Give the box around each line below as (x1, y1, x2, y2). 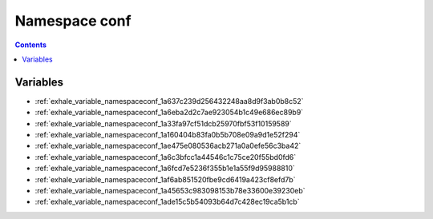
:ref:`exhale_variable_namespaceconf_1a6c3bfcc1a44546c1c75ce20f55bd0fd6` (34, 152, 297, 161)
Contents (14, 40, 47, 50)
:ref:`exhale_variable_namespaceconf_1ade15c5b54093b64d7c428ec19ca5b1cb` (34, 197, 300, 207)
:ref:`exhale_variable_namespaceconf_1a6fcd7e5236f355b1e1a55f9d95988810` (34, 164, 296, 173)
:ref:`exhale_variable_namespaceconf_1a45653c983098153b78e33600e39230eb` (34, 185, 306, 195)
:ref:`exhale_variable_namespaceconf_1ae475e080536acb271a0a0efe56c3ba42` (34, 141, 301, 151)
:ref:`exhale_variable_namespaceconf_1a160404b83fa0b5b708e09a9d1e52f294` (34, 130, 301, 140)
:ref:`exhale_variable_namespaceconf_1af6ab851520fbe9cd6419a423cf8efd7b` (34, 174, 296, 184)
